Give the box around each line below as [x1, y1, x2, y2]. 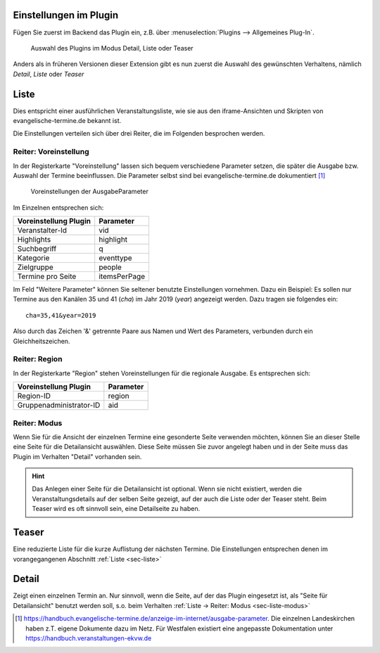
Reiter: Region [13, 354, 63, 364]
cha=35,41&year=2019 [25, 311, 96, 319]
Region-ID [17, 391, 51, 401]
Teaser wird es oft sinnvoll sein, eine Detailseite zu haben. [32, 505, 201, 513]
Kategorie [17, 253, 50, 263]
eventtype [99, 253, 133, 263]
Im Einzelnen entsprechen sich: [13, 203, 104, 212]
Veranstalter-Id [17, 226, 67, 235]
